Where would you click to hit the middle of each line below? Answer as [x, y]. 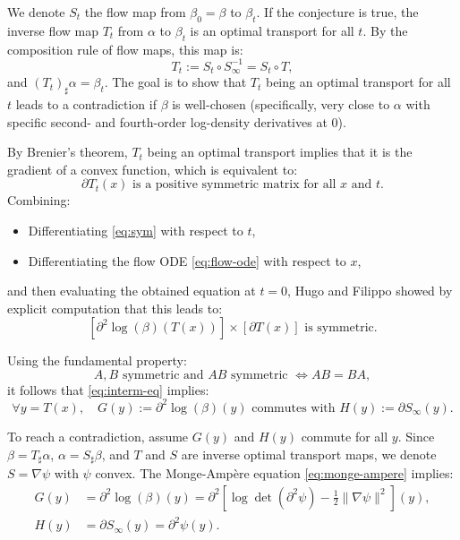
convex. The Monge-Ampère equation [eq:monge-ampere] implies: [274, 473]
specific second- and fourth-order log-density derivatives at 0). [177, 121]
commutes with [294, 408]
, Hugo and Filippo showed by [370, 291]
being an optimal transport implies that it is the [280, 152]
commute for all [345, 436]
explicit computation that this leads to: [115, 308]
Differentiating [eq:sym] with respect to [136, 230]
